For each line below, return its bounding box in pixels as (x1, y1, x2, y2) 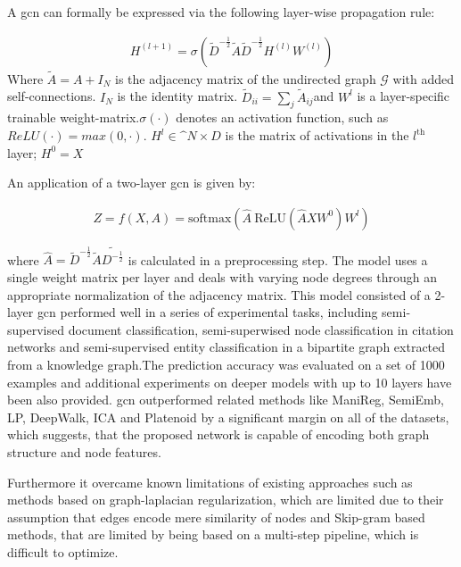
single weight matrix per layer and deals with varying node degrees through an (7, 268, 437, 287)
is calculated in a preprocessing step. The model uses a (128, 250, 428, 269)
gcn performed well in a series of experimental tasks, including (37, 303, 378, 321)
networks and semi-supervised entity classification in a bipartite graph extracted (7, 338, 446, 356)
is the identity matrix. (117, 87, 238, 105)
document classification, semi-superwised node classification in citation (68, 320, 454, 338)
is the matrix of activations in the (225, 126, 409, 145)
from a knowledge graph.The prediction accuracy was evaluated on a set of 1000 (7, 355, 445, 373)
